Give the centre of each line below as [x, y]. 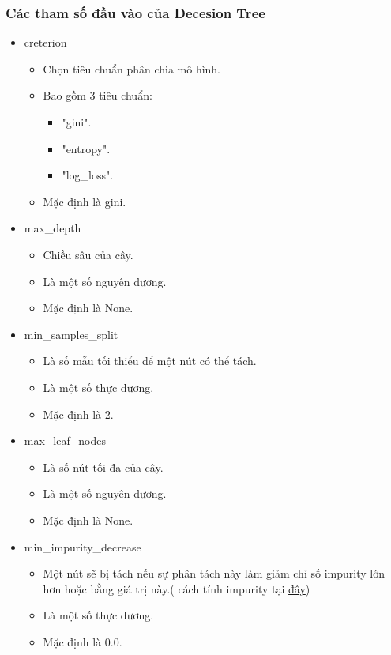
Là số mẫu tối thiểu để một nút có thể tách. [150, 361]
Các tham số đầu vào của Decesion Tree [135, 12]
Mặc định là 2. [78, 414]
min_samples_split [71, 334]
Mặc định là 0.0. [83, 641]
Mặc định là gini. [85, 201]
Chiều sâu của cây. [88, 254]
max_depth [53, 228]
